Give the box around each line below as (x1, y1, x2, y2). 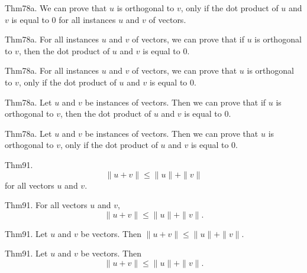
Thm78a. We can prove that (5, 2, 107, 14)
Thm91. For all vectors (5, 199, 88, 211)
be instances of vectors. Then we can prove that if (85, 96, 266, 108)
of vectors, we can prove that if (132, 33, 245, 45)
